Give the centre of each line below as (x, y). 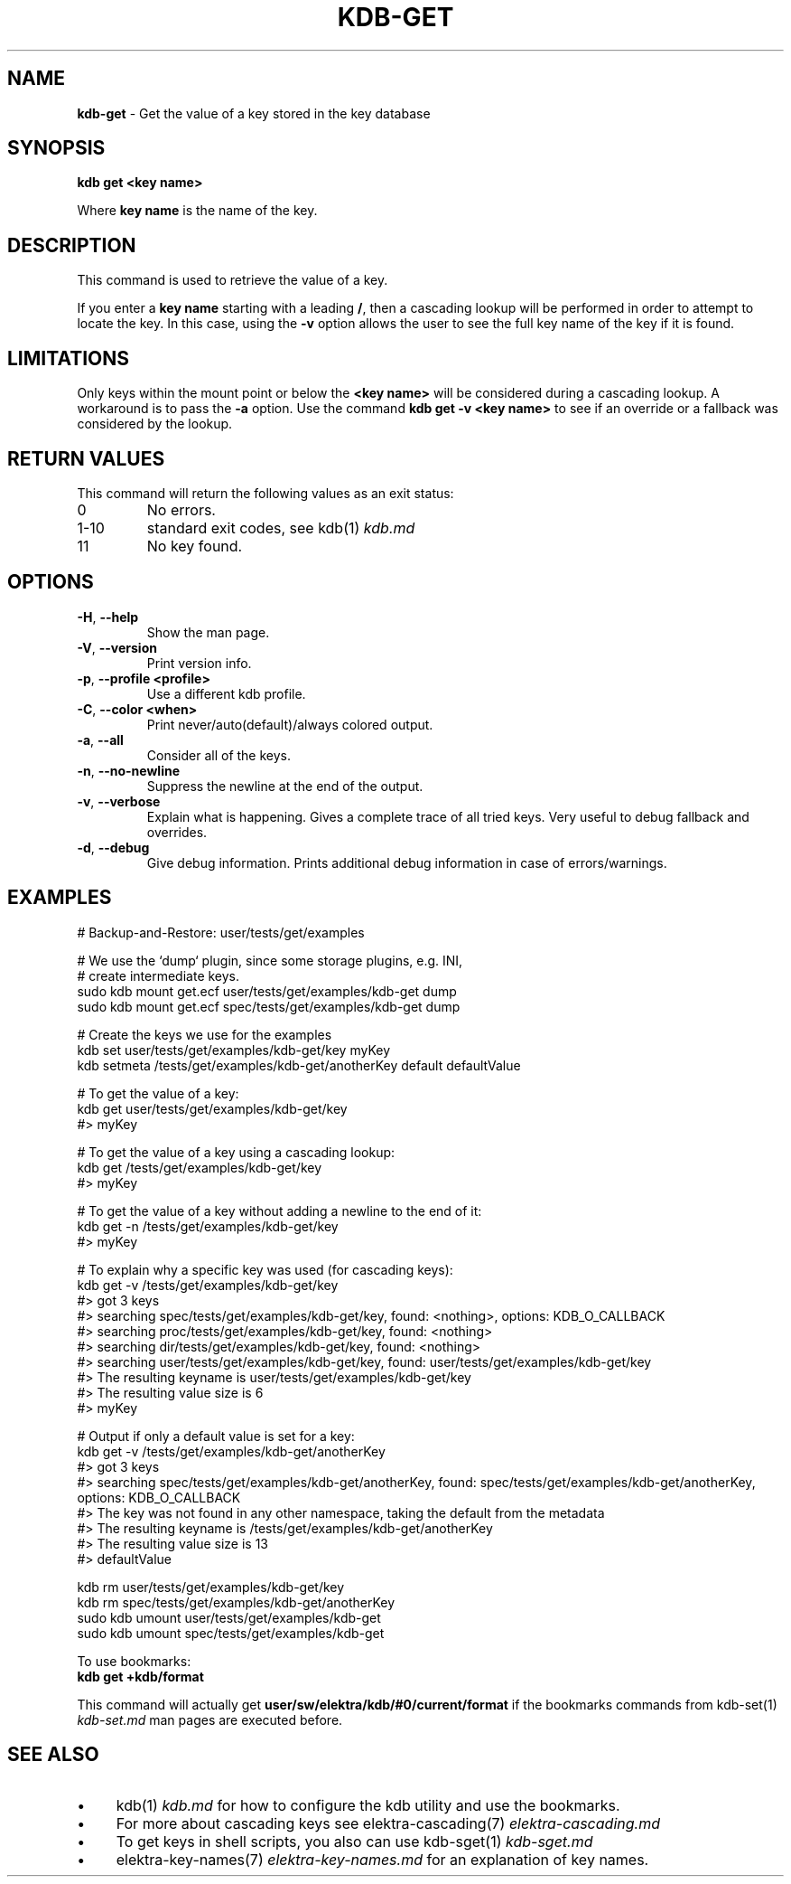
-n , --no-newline (128, 770)
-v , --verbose (119, 801)
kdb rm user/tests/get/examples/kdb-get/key (211, 1587)
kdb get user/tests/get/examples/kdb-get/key (212, 1108)
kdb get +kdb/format (140, 1676)
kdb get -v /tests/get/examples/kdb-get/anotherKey (231, 1451)
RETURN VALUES (86, 458)
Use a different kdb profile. (226, 693)
